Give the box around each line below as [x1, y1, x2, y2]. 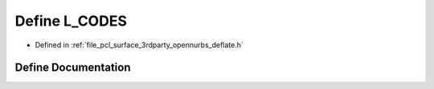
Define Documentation [14, 61, 131, 75]
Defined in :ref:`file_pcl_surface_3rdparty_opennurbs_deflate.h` [35, 40, 244, 50]
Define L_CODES [14, 12, 128, 30]
